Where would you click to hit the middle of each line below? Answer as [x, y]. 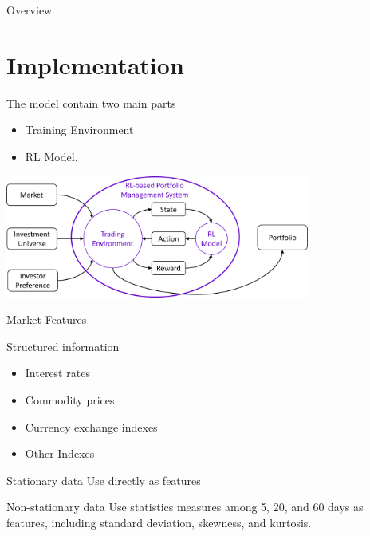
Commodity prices [70, 399]
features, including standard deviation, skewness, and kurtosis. [159, 522]
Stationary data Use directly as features [104, 480]
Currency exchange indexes [91, 426]
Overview [30, 10]
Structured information [63, 346]
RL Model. [51, 156]
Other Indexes [60, 453]
